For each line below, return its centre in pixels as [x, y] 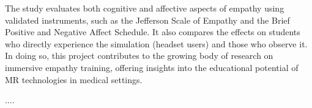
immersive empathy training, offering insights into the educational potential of [152, 67]
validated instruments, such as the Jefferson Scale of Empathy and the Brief [147, 20]
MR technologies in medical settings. [74, 79]
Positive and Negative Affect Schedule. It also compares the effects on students [153, 32]
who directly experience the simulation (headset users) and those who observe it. [156, 43]
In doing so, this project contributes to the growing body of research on [139, 56]
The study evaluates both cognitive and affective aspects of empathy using [145, 8]
